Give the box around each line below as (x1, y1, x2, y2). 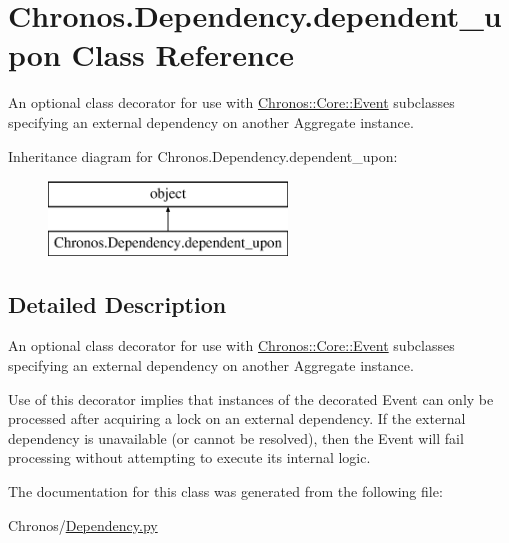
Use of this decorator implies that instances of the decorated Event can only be (8, 388, 494, 409)
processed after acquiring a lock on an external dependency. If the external (8, 408, 466, 429)
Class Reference (71, 34, 294, 75)
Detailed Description (8, 288, 227, 319)
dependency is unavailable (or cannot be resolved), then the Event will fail (8, 427, 464, 448)
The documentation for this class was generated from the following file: (8, 481, 443, 502)
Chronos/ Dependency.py (8, 514, 158, 535)
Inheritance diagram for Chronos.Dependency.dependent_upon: (8, 145, 398, 166)
